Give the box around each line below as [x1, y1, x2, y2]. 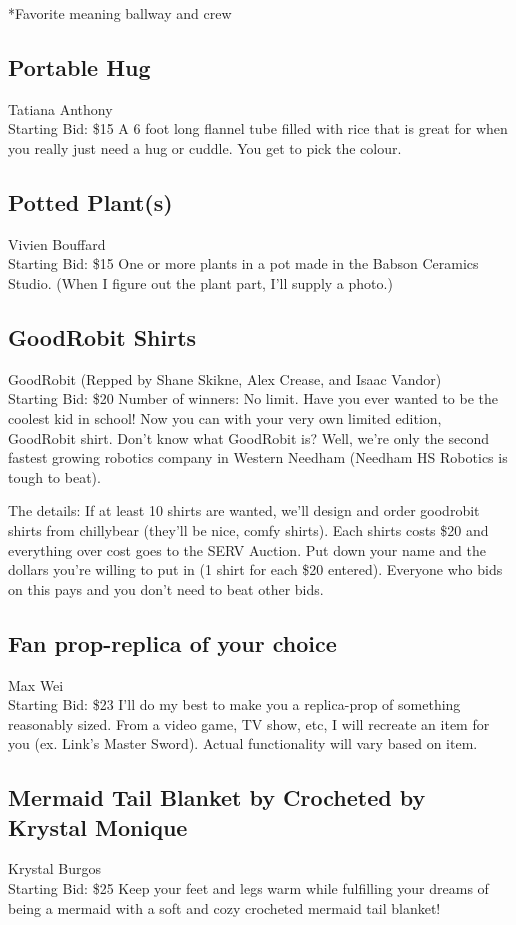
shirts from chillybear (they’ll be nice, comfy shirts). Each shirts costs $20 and [8, 519, 489, 540]
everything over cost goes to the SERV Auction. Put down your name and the [8, 539, 487, 560]
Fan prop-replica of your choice [8, 627, 337, 658]
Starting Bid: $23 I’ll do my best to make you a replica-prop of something [8, 694, 461, 715]
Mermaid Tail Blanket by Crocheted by [8, 782, 426, 813]
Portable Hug [8, 51, 151, 82]
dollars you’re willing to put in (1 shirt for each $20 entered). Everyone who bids [8, 559, 503, 580]
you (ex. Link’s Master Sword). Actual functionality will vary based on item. [8, 733, 478, 754]
